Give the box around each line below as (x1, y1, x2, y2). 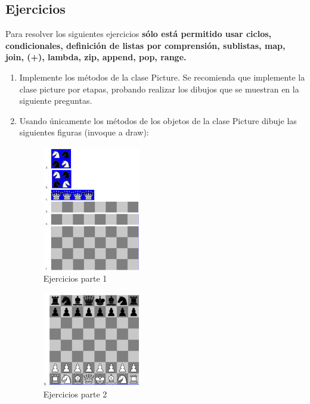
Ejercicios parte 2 (43, 387, 107, 400)
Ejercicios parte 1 (43, 272, 107, 285)
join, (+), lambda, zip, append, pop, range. (5, 51, 187, 63)
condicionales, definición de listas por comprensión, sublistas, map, (5, 39, 286, 51)
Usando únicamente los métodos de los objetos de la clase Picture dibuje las (19, 114, 297, 127)
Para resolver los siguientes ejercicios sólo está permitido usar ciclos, (5, 27, 272, 40)
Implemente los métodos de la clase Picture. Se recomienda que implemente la (19, 70, 305, 83)
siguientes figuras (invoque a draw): (19, 126, 149, 138)
